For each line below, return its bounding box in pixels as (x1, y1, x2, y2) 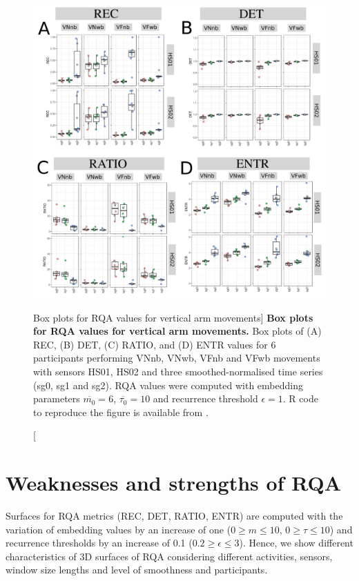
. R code (282, 391, 318, 406)
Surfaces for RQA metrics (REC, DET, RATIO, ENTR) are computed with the (6, 509, 343, 523)
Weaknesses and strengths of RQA (6, 469, 341, 497)
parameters (33, 391, 80, 406)
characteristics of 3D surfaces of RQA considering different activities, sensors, (6, 549, 333, 563)
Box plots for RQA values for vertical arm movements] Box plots (33, 310, 313, 324)
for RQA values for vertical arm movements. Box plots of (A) (33, 324, 322, 338)
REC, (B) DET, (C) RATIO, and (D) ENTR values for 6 (33, 337, 276, 351)
